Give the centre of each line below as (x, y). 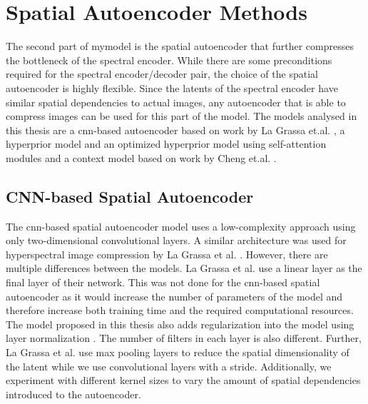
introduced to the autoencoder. (73, 394)
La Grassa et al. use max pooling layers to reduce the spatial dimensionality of (178, 352)
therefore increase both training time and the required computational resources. (180, 310)
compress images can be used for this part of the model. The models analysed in (182, 116)
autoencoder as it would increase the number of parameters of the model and (174, 296)
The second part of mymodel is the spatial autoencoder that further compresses (180, 46)
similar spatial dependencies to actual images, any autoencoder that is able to (176, 102)
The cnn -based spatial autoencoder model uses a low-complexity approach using (181, 226)
